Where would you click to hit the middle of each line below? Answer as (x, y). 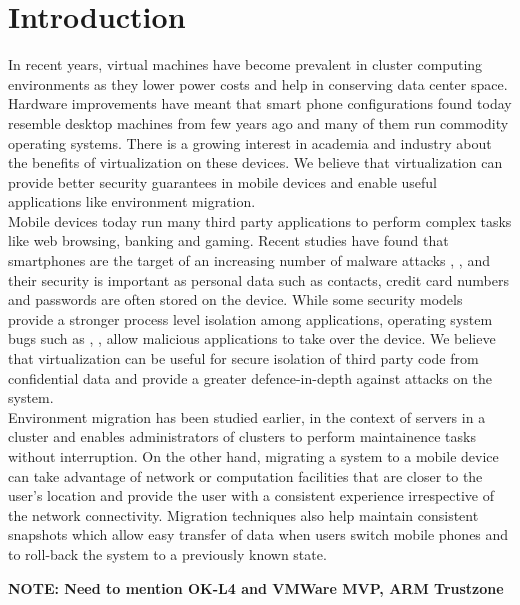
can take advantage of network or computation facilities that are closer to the (245, 475)
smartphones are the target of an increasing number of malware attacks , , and (249, 260)
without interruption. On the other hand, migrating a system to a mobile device (253, 456)
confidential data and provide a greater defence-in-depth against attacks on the (250, 377)
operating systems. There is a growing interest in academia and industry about (250, 142)
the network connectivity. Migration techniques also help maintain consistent (243, 514)
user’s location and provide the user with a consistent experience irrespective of (251, 495)
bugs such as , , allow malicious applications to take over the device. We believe (252, 338)
